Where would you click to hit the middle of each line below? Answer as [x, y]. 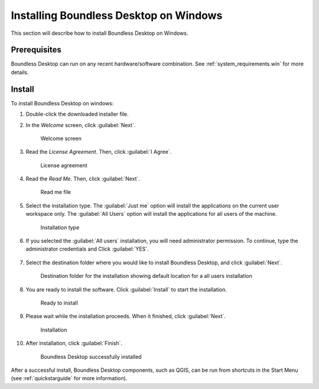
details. [20, 72]
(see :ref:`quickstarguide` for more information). [69, 378]
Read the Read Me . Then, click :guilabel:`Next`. [83, 179]
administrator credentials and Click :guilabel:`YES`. [87, 249]
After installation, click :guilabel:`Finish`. [74, 343]
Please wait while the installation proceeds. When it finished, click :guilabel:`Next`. [126, 316]
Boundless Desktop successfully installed [91, 356]
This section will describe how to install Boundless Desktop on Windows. [100, 33]
